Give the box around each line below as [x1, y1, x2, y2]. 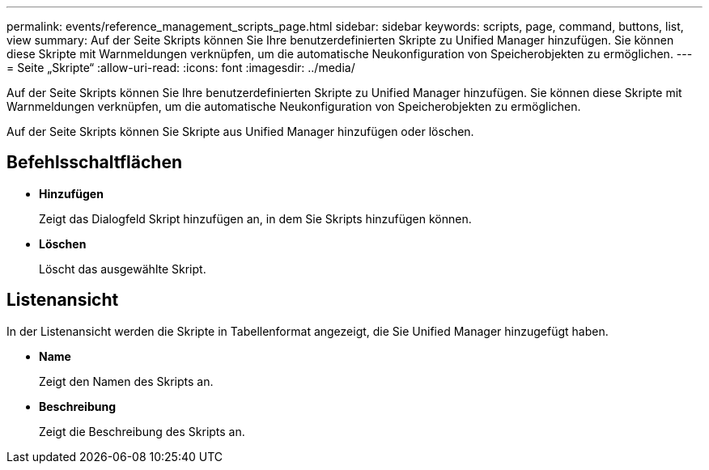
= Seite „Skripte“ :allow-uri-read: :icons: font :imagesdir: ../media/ [6, 61, 355, 74]
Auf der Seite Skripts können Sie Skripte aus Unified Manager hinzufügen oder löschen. [6, 125, 474, 138]
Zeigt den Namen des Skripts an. [39, 374, 214, 388]
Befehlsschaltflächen [6, 152, 182, 173]
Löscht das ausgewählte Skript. [39, 261, 206, 276]
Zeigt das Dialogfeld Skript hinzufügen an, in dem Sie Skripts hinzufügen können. [39, 211, 472, 226]
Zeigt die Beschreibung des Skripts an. [39, 424, 245, 438]
